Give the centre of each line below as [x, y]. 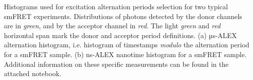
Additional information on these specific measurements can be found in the [116, 64]
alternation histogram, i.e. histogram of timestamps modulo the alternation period [127, 45]
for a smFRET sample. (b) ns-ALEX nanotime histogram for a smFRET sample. [125, 54]
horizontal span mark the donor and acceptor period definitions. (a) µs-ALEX [120, 35]
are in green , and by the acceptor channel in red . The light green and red [112, 26]
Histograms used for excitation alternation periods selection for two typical [116, 6]
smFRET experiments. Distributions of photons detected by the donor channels [123, 16]
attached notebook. [33, 73]
